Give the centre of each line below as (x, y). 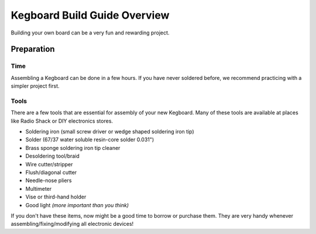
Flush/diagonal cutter (51, 172)
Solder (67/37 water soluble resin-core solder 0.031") (90, 139)
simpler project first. (35, 86)
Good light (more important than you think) (77, 205)
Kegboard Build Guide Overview (90, 15)
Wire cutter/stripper (49, 164)
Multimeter (39, 188)
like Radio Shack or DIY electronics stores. (62, 121)
